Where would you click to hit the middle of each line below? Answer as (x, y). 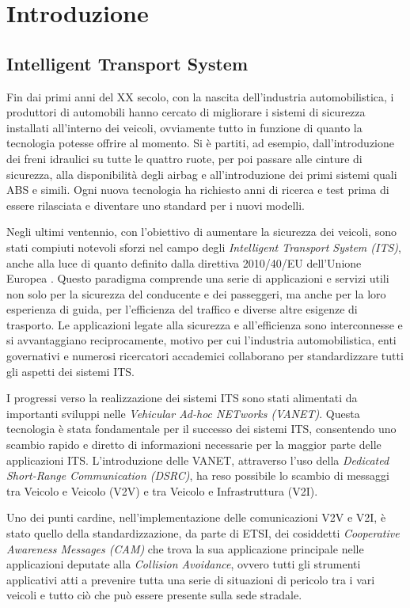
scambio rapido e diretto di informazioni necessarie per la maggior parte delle (194, 445)
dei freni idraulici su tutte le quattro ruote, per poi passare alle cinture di (184, 158)
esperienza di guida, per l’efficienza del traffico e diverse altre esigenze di (182, 309)
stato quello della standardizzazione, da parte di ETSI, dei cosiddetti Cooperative (203, 533)
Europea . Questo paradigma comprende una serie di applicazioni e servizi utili (198, 278)
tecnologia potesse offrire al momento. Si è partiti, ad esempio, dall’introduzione (200, 143)
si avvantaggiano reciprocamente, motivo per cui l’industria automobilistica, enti (201, 340)
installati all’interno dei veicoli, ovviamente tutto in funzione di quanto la (184, 127)
